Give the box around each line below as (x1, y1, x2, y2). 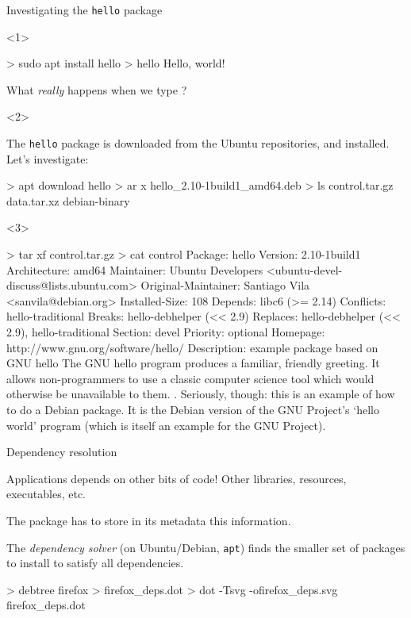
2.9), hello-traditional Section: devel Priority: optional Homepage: (6, 324, 325, 340)
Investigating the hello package (6, 2, 163, 17)
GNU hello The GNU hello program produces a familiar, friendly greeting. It (6, 355, 380, 371)
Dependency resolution (6, 443, 117, 460)
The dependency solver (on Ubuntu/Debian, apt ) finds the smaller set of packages (6, 539, 405, 555)
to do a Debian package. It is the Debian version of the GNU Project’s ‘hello (6, 401, 379, 417)
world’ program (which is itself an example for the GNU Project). (6, 416, 326, 433)
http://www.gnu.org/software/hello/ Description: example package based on (6, 339, 378, 355)
